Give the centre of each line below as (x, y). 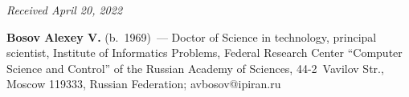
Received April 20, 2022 (65, 10)
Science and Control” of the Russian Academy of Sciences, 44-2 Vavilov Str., (195, 68)
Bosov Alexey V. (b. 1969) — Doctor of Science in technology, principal (192, 36)
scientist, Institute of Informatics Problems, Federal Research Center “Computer (204, 53)
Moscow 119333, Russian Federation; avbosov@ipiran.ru (144, 84)
